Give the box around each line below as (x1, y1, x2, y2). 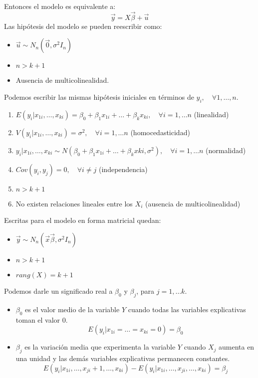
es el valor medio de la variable (25, 304, 120, 314)
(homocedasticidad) (130, 127, 190, 137)
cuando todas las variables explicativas (128, 304, 246, 314)
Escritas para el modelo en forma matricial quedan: (4, 215, 161, 225)
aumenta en (218, 342, 255, 352)
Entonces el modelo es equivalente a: (4, 1, 116, 11)
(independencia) (99, 164, 148, 174)
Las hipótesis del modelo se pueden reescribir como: (4, 20, 162, 31)
